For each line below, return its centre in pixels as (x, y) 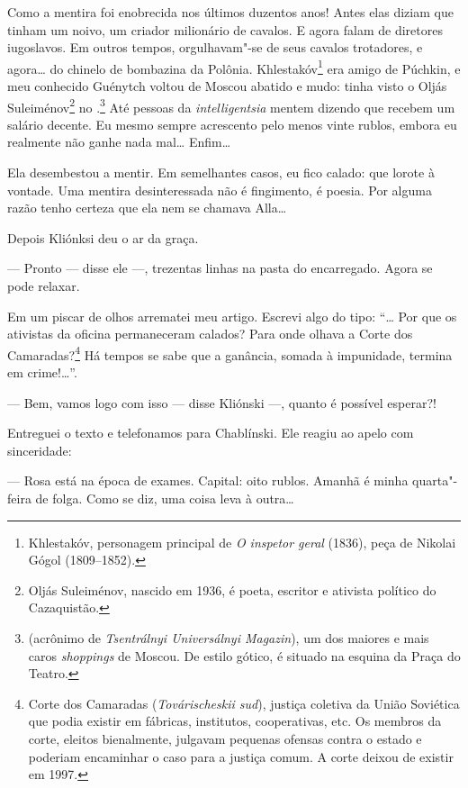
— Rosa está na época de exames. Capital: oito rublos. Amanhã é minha (208, 480)
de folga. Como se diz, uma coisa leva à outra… (165, 498)
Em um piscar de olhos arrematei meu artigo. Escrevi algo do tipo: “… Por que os (232, 316)
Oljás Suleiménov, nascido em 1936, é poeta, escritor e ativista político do (232, 589)
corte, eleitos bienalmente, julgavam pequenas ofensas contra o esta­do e (225, 738)
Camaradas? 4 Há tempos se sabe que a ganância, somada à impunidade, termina (230, 353)
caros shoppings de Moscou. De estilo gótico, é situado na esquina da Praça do (244, 655)
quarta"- (435, 480)
